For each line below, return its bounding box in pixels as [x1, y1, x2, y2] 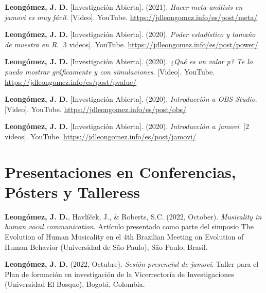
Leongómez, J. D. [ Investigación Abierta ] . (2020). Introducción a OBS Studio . [5, 94, 257, 104]
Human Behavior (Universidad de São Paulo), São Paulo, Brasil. [5, 241, 208, 252]
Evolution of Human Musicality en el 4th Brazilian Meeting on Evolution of [5, 231, 244, 242]
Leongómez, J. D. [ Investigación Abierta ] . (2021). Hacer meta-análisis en [5, 2, 243, 12]
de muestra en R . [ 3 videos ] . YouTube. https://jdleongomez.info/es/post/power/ [5, 39, 258, 49]
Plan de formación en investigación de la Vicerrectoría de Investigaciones [5, 268, 234, 279]
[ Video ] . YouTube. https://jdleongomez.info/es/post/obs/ [5, 103, 187, 114]
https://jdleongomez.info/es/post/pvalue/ [5, 76, 137, 87]
